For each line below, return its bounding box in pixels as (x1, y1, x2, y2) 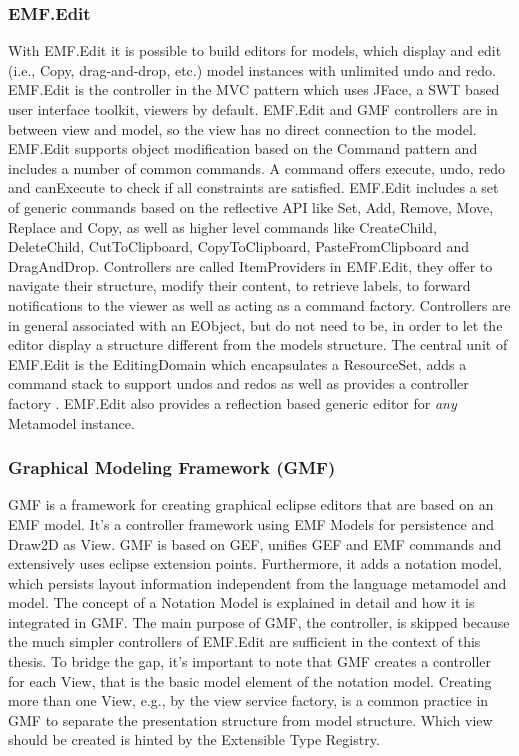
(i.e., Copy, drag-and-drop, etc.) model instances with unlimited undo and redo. (8, 59, 496, 80)
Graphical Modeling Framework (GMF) (8, 455, 336, 480)
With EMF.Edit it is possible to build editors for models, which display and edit (8, 40, 502, 61)
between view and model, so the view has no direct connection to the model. (8, 118, 477, 139)
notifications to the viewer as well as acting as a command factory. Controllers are (8, 294, 511, 315)
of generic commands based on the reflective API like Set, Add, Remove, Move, (8, 196, 494, 217)
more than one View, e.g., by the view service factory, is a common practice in (8, 690, 489, 711)
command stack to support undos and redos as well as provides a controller (8, 373, 469, 394)
